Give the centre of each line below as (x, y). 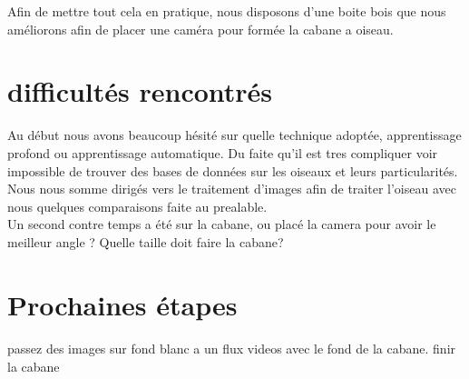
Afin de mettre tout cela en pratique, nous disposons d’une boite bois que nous (227, 11)
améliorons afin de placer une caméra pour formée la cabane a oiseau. (200, 29)
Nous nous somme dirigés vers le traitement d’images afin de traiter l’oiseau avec (232, 189)
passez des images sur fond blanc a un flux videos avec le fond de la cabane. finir (232, 349)
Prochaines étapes (122, 304)
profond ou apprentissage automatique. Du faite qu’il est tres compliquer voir (223, 152)
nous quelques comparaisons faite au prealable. (137, 206)
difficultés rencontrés (140, 91)
